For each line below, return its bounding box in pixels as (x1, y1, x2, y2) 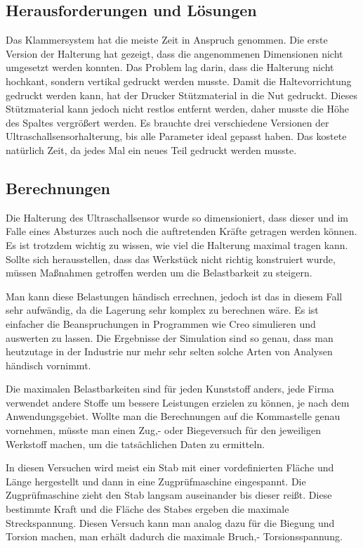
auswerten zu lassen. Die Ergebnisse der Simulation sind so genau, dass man (6, 330, 334, 345)
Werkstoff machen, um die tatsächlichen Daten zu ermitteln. (6, 436, 265, 451)
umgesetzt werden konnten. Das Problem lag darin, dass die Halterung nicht (6, 60, 334, 75)
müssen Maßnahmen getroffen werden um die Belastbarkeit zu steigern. (6, 265, 312, 280)
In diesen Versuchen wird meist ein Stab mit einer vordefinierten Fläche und (6, 460, 334, 475)
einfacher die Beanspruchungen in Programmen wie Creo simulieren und (6, 316, 316, 331)
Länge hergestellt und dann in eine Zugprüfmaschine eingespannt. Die (6, 473, 306, 488)
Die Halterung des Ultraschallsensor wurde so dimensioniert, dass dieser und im (6, 210, 348, 224)
